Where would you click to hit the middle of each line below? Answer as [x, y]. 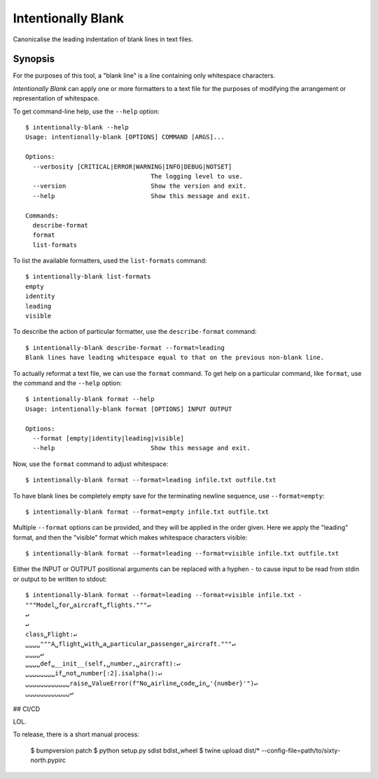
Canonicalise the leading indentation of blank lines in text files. [103, 39]
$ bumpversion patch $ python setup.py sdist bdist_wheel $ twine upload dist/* [145, 750]
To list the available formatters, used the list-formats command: [110, 261]
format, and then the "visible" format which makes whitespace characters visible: [130, 537]
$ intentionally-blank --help [77, 127]
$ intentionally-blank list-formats [88, 277]
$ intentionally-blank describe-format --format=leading [125, 348]
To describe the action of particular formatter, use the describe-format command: [135, 332]
